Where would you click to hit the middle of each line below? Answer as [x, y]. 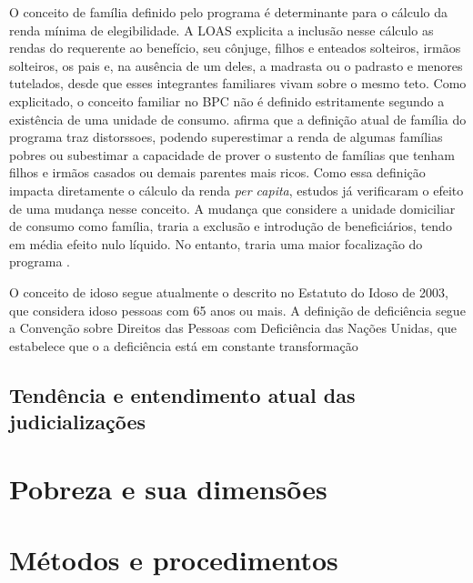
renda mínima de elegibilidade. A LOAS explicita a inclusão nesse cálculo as [221, 30]
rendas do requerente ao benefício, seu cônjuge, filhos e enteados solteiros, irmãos [235, 48]
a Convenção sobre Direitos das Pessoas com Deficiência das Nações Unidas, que [233, 328]
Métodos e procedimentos [174, 560]
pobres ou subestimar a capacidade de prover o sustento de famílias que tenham [232, 154]
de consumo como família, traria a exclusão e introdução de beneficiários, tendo [231, 226]
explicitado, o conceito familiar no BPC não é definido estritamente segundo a [227, 101]
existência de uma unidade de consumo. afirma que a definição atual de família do [238, 119]
